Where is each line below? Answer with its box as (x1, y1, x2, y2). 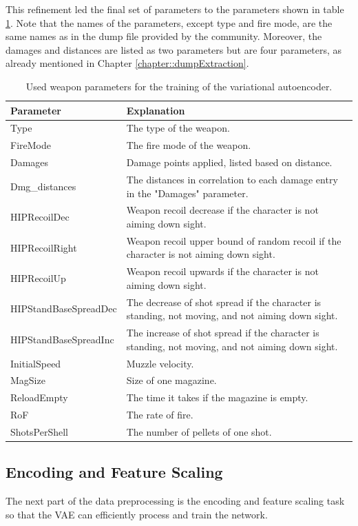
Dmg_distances (10, 179, 76, 193)
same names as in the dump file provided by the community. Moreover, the (6, 29, 322, 43)
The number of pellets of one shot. (126, 424, 272, 438)
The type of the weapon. (126, 121, 230, 135)
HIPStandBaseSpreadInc (10, 332, 114, 346)
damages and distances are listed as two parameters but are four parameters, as (6, 42, 342, 57)
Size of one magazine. (126, 373, 217, 387)
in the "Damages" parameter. (126, 185, 249, 200)
